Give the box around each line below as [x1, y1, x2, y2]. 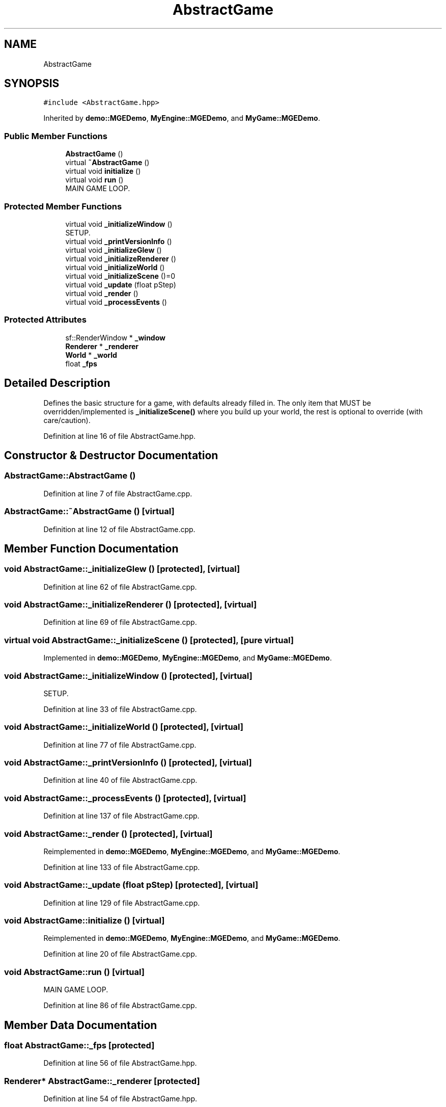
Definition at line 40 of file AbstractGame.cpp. [43, 776, 198, 785]
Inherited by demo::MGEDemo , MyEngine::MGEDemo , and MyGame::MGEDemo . [43, 114, 320, 123]
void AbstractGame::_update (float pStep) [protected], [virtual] [4, 880, 259, 890]
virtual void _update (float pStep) [65, 280, 176, 289]
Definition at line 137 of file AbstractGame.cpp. [43, 811, 200, 821]
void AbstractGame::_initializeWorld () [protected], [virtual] [4, 722, 243, 732]
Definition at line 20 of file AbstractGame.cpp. [43, 950, 197, 959]
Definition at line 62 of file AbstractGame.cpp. [43, 582, 197, 591]
